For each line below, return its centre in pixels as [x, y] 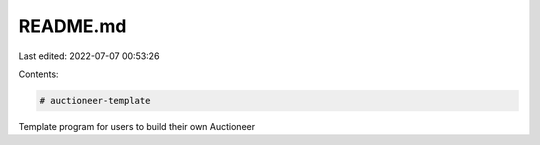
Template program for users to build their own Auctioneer [136, 126]
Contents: [38, 74]
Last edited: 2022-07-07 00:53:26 [89, 56]
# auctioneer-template [95, 100]
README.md [72, 26]
